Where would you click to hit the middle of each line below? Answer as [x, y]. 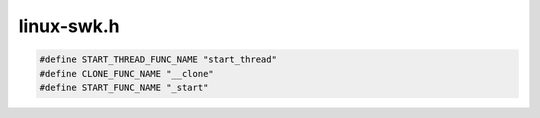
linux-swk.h [69, 26]
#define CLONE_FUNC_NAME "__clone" [126, 73]
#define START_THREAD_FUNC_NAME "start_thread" [158, 59]
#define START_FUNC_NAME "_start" [124, 87]
